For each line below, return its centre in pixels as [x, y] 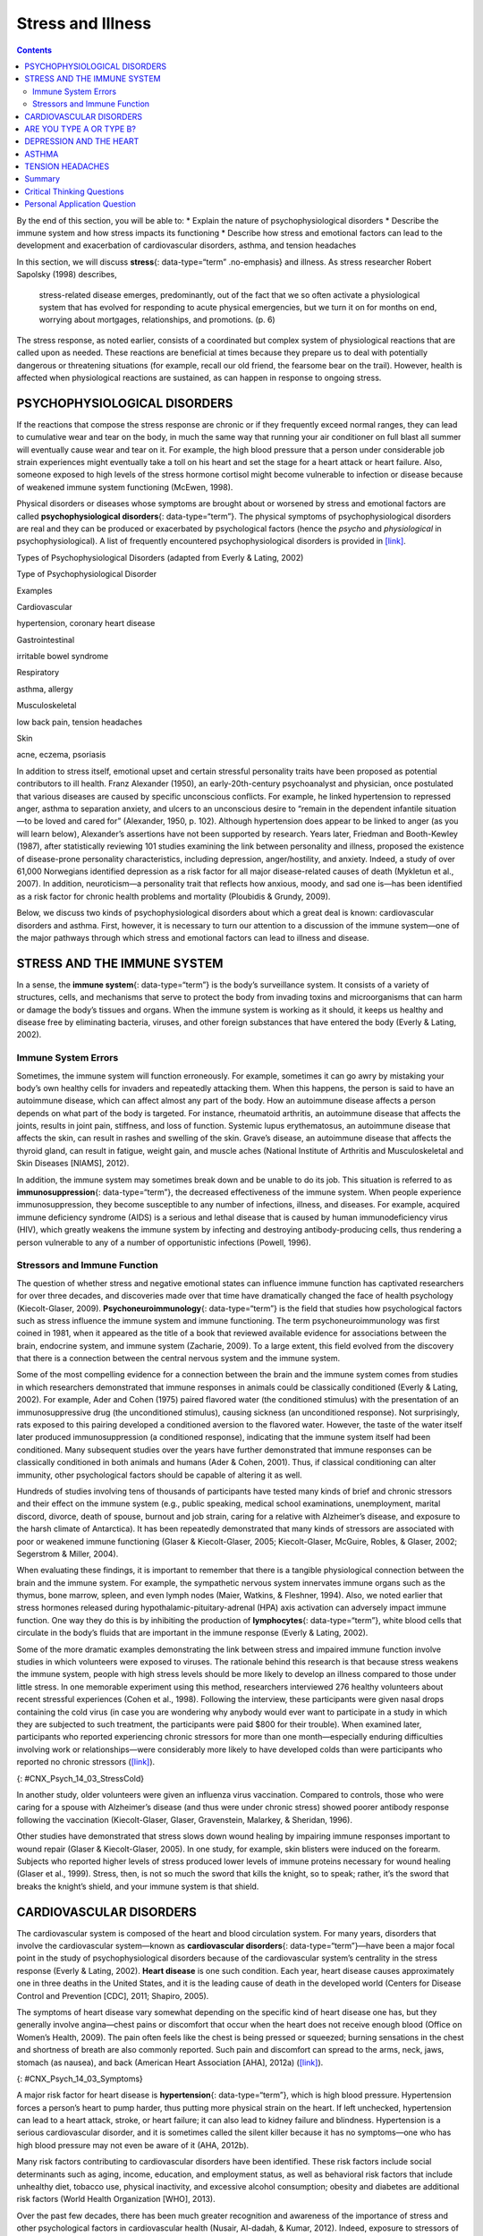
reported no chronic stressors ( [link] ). [86, 1762]
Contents [34, 50]
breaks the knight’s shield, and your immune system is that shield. [138, 1886]
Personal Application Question [80, 204]
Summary [42, 179]
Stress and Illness [84, 23]
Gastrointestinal [46, 639]
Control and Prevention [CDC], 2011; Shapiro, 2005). [113, 1995]
